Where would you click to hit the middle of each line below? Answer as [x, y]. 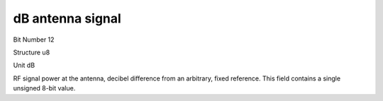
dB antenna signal [67, 18]
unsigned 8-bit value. [44, 88]
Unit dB [24, 65]
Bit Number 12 [34, 40]
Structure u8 [32, 52]
